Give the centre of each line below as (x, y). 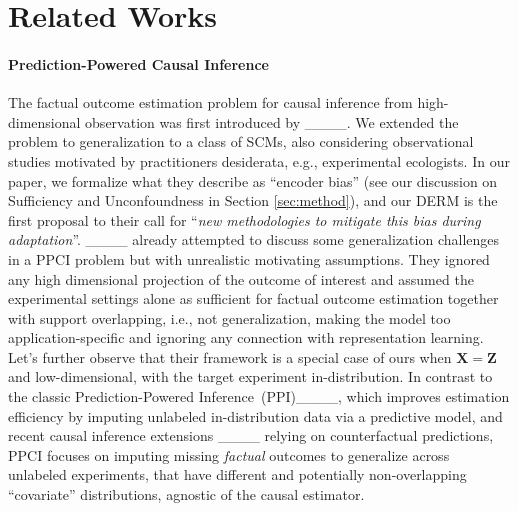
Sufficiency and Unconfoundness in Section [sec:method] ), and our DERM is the (253, 200)
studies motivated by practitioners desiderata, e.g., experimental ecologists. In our (259, 160)
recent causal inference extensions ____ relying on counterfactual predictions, (251, 435)
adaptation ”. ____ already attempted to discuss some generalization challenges (254, 239)
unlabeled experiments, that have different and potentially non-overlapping (237, 474)
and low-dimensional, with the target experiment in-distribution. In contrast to (250, 376)
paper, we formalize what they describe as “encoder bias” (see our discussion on (253, 180)
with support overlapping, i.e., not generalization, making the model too (229, 317)
